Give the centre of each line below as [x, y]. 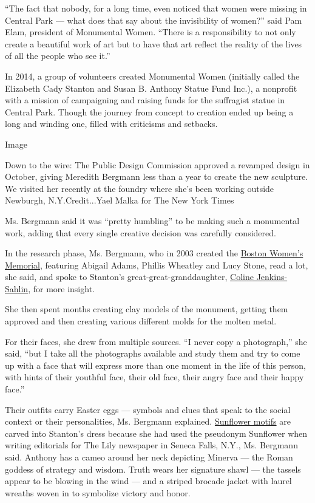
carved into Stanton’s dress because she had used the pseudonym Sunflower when [156, 433]
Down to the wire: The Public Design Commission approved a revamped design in [157, 164]
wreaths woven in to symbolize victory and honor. [98, 492]
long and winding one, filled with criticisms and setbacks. [111, 124]
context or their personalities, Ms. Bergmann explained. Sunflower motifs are [148, 421]
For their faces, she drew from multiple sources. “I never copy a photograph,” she [156, 341]
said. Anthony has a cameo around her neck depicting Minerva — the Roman [149, 457]
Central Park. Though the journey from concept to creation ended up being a [149, 111]
